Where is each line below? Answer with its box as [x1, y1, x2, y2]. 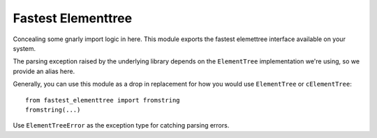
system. [13, 44, 36, 52]
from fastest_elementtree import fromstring [25, 96, 181, 104]
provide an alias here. [13, 67, 75, 75]
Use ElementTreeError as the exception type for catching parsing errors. [13, 121, 230, 130]
